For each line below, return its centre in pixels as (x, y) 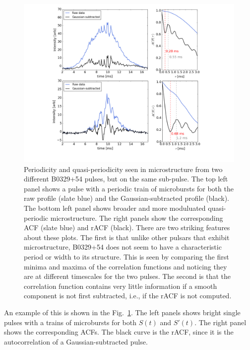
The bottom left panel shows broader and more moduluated (115, 208)
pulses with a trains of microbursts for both (70, 322)
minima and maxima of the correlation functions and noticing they (125, 266)
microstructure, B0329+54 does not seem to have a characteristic (123, 247)
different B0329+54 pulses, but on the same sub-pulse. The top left (126, 179)
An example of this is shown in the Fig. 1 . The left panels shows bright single (122, 312)
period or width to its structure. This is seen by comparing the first (126, 256)
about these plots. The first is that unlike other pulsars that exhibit (127, 237)
